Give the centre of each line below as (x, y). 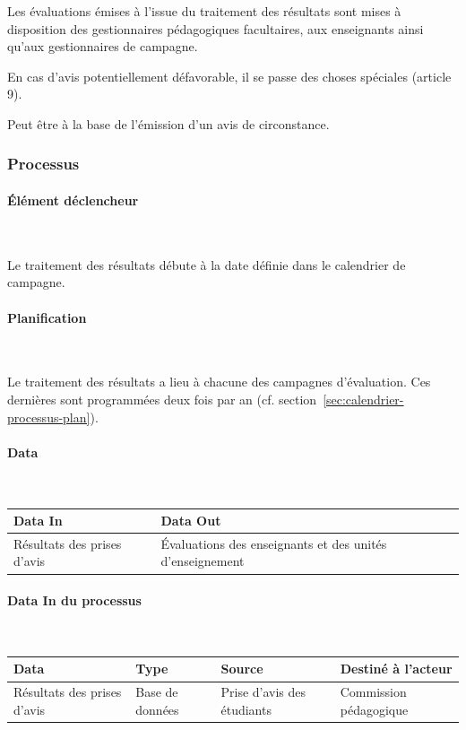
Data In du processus (74, 600)
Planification (47, 317)
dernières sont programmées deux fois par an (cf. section (162, 399)
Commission (373, 692)
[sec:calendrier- (363, 399)
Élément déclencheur (73, 200)
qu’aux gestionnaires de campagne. (103, 46)
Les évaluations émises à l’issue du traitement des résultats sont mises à (204, 11)
